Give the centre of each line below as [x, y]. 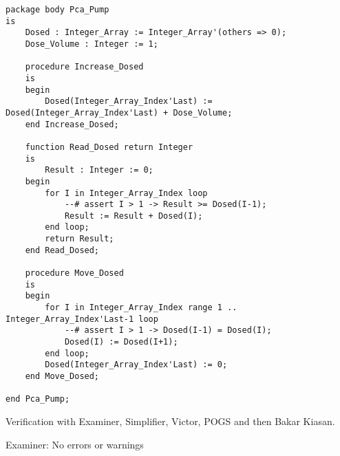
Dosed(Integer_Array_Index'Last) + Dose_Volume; [119, 112]
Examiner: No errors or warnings [75, 444]
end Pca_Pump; [38, 399]
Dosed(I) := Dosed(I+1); [121, 342]
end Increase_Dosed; [72, 124]
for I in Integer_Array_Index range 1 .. [141, 308]
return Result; [79, 239]
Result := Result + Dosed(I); [134, 216]
